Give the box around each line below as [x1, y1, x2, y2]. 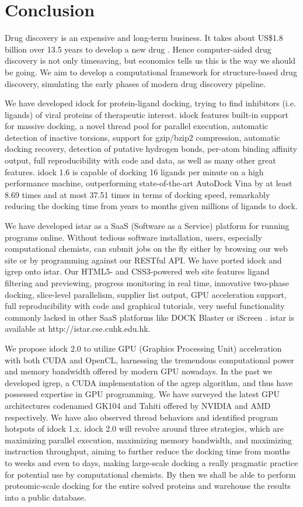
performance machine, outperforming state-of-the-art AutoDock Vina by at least [5, 177, 292, 189]
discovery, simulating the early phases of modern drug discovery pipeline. [5, 77, 266, 89]
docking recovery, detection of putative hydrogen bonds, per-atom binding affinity [5, 143, 297, 155]
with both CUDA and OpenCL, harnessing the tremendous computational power [5, 353, 294, 366]
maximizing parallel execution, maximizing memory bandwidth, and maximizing [5, 433, 292, 446]
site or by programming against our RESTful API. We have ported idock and [5, 254, 282, 266]
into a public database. [5, 491, 86, 503]
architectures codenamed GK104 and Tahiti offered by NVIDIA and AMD [5, 399, 271, 411]
